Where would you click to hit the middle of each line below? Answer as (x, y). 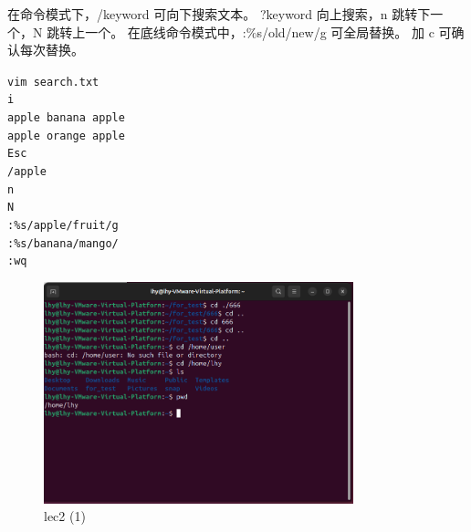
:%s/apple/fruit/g (63, 226)
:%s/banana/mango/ (63, 243)
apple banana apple (66, 118)
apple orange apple (66, 136)
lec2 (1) (65, 516)
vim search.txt (53, 82)
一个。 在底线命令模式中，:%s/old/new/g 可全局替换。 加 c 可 (268, 31)
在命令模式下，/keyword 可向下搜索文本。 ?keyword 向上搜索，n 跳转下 (219, 14)
